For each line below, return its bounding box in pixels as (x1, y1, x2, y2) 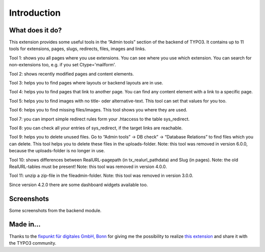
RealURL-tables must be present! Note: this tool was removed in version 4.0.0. (9, 164, 167, 169)
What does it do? (9, 26, 62, 34)
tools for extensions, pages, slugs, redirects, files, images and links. (9, 46, 146, 52)
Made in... (9, 220, 41, 228)
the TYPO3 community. (9, 240, 56, 246)
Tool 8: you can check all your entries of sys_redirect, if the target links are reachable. (9, 125, 183, 131)
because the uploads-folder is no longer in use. (9, 148, 105, 154)
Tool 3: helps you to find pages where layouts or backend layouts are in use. (9, 80, 163, 86)
